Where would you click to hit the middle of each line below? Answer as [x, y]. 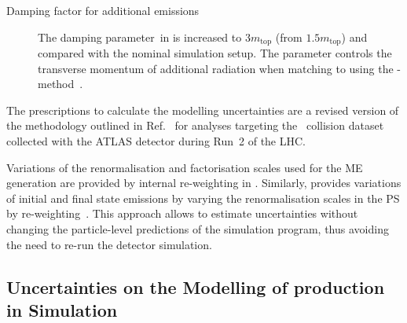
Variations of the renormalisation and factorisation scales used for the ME [185, 167]
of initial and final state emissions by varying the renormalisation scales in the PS [203, 198]
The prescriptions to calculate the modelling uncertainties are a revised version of [203, 110]
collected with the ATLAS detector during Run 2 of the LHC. [156, 141]
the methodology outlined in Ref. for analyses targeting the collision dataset [195, 125]
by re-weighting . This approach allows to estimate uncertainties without [182, 213]
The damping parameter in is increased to [140, 37]
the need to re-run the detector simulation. [109, 244]
